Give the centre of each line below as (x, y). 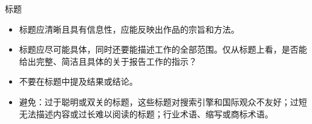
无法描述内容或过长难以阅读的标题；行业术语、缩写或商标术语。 (146, 113)
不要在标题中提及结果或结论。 (78, 81)
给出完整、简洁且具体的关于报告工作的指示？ (108, 61)
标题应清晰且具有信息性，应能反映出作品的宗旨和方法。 (129, 29)
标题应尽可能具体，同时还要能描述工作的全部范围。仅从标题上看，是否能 (163, 49)
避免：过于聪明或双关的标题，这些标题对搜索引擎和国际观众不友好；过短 (163, 101)
